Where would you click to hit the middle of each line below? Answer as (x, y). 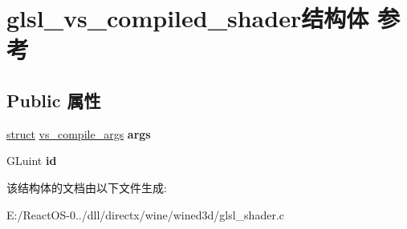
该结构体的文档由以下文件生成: (87, 187)
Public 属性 (54, 100)
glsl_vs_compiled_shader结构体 (188, 18)
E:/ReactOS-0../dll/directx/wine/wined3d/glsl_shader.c (145, 214)
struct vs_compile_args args (79, 133)
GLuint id (32, 161)
